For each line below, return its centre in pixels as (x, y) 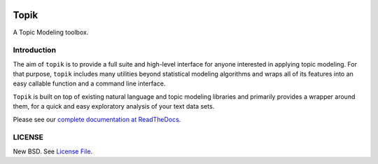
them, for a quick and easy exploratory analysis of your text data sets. (114, 107)
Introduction (34, 50)
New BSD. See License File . (53, 151)
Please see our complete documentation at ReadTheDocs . (97, 119)
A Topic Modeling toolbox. (51, 32)
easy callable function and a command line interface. (89, 83)
